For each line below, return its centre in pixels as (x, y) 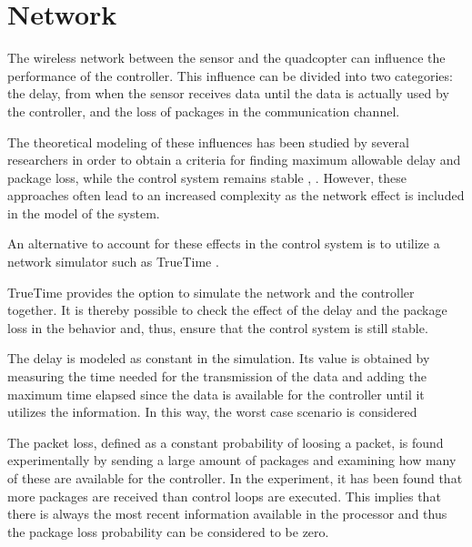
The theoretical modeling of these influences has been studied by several (208, 142)
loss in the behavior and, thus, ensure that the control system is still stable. (218, 327)
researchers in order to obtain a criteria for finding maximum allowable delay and (234, 160)
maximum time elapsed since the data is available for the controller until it (216, 394)
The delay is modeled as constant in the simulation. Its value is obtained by (219, 358)
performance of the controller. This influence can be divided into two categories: (230, 75)
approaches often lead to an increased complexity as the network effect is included (236, 195)
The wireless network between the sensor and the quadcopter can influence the (226, 58)
